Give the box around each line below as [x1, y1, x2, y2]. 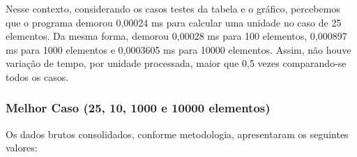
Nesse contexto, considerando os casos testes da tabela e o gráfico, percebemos [6, 1, 340, 15]
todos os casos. [6, 69, 69, 84]
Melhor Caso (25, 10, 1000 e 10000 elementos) [6, 99, 271, 117]
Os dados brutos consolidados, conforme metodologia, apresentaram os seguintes [6, 126, 349, 141]
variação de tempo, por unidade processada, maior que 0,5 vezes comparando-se [6, 56, 347, 70]
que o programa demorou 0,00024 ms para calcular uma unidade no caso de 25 [6, 15, 342, 29]
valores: [6, 140, 38, 155]
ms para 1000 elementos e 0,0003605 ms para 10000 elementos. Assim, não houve [6, 42, 351, 57]
